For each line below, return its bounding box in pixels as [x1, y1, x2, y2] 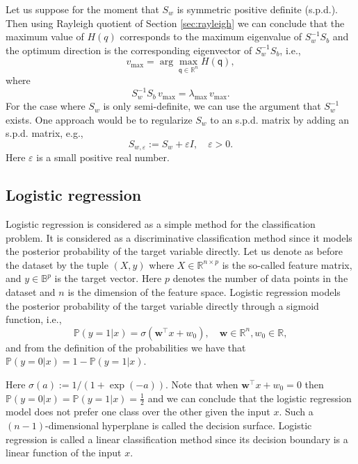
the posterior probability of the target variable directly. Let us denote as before [6, 244, 343, 258]
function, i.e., [6, 312, 62, 326]
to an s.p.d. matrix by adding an [210, 112, 349, 126]
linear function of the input [6, 445, 122, 460]
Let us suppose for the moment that [6, 2, 159, 16]
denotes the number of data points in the [172, 271, 348, 285]
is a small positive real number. [36, 150, 170, 165]
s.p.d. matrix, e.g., [6, 126, 83, 140]
